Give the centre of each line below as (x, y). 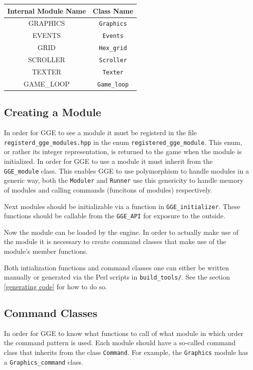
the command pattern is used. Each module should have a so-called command (120, 343)
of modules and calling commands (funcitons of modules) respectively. (108, 189)
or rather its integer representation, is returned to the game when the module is (123, 151)
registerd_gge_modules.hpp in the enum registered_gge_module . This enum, (123, 142)
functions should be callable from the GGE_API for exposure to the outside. (115, 216)
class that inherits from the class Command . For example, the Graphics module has (126, 352)
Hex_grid (113, 48)
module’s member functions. (46, 251)
